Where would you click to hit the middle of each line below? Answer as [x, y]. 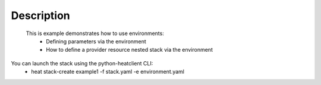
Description [41, 15]
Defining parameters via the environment [96, 41]
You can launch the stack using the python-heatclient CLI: [82, 63]
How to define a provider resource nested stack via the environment [130, 50]
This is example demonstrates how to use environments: [95, 33]
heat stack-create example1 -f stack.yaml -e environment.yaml [108, 72]
